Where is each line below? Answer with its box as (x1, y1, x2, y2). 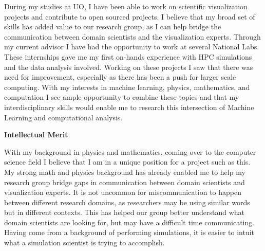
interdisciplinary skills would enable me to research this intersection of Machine (4, 101, 254, 112)
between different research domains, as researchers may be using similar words (4, 196, 250, 207)
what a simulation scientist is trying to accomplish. (4, 237, 165, 248)
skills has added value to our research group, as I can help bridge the (4, 21, 221, 32)
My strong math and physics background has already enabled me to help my (4, 166, 245, 177)
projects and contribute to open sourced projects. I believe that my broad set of (4, 11, 255, 22)
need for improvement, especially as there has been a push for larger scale (4, 71, 236, 82)
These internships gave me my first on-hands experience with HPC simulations (4, 51, 252, 62)
